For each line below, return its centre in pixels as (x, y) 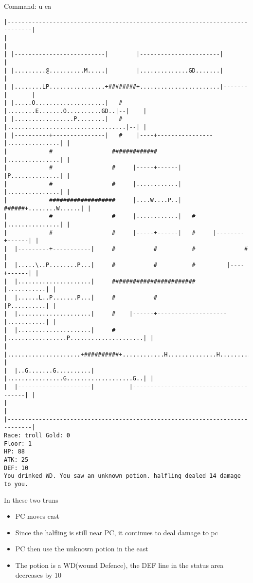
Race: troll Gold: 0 (37, 436)
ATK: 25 (16, 460)
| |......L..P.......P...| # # (81, 297)
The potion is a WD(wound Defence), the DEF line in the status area (119, 565)
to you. (16, 484)
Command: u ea (28, 6)
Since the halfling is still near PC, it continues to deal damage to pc (117, 532)
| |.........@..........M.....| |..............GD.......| (114, 70)
